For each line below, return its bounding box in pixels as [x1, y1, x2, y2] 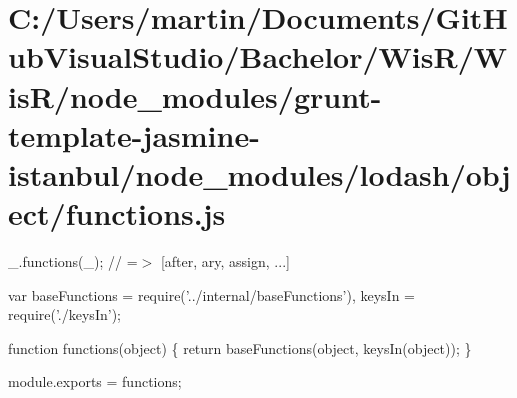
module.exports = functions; [8, 371, 182, 392]
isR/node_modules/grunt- [8, 75, 382, 116]
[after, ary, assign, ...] [160, 251, 290, 272]
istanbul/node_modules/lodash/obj [8, 153, 511, 194]
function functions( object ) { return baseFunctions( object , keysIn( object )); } [8, 337, 472, 358]
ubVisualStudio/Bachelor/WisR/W [8, 36, 508, 77]
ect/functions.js [8, 193, 226, 234]
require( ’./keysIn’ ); [8, 304, 121, 325]
